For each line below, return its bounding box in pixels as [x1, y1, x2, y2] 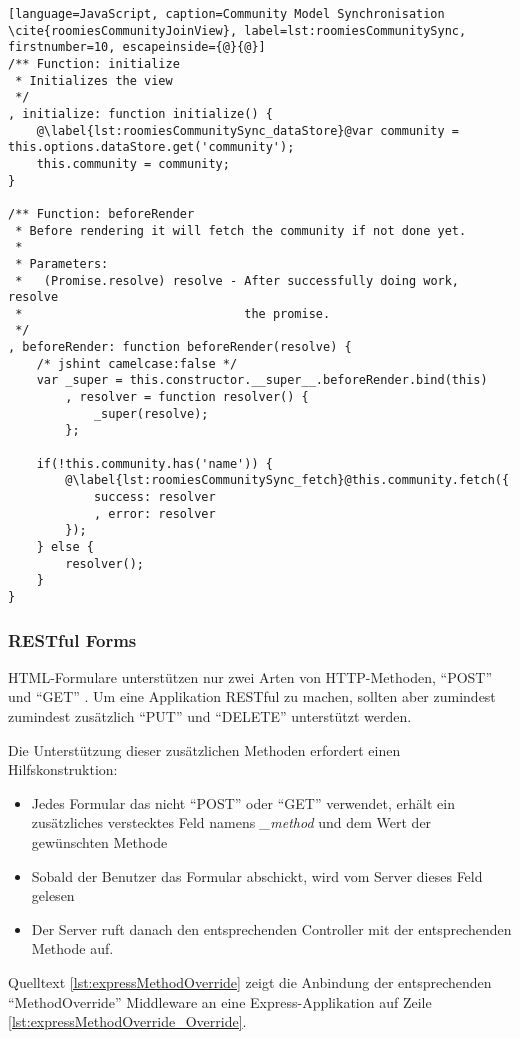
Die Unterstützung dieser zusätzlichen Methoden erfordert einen [8, 739, 401, 760]
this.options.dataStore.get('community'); [8, 140, 295, 155]
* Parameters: [15, 256, 109, 271]
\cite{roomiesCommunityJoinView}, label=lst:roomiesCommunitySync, [8, 23, 467, 38]
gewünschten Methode [31, 832, 168, 852]
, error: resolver [93, 506, 216, 521]
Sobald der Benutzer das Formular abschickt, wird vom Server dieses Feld [31, 865, 483, 886]
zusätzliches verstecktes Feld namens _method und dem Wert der [31, 812, 432, 833]
